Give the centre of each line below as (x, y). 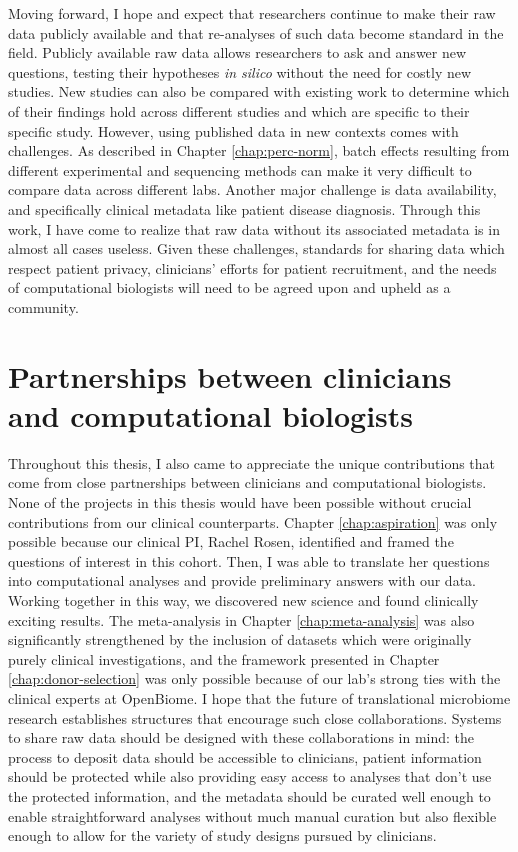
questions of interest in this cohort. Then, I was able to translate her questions (249, 560)
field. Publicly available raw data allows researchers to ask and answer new (237, 52)
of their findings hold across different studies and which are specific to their (239, 110)
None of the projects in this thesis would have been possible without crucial (240, 502)
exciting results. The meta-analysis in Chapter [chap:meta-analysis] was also (241, 619)
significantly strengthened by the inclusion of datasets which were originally (240, 639)
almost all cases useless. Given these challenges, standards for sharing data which (256, 248)
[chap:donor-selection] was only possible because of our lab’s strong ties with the (254, 678)
